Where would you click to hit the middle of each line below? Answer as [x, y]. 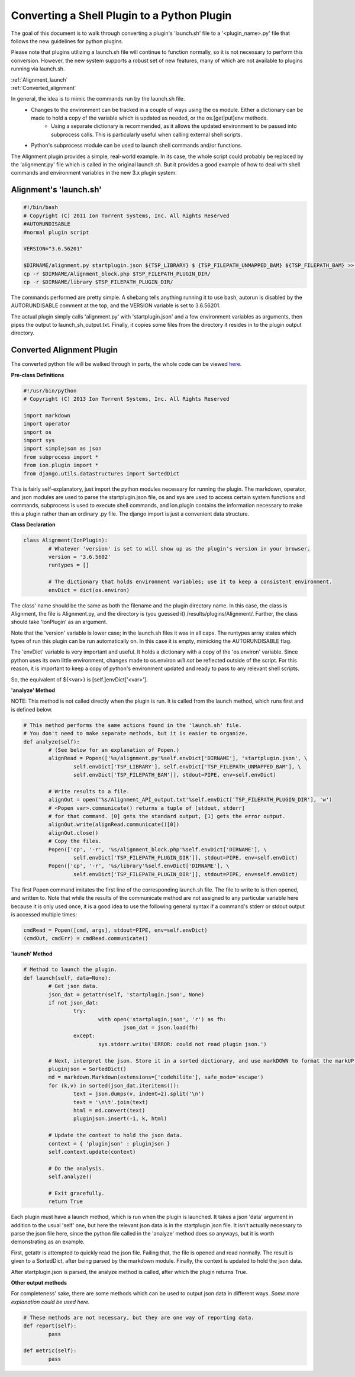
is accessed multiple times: [44, 914]
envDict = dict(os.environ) [89, 590]
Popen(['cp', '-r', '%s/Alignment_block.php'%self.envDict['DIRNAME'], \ [158, 849]
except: [84, 1036]
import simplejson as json [62, 449]
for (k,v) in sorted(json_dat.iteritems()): [114, 1085]
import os [38, 432]
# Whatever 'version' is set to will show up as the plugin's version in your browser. [179, 548]
